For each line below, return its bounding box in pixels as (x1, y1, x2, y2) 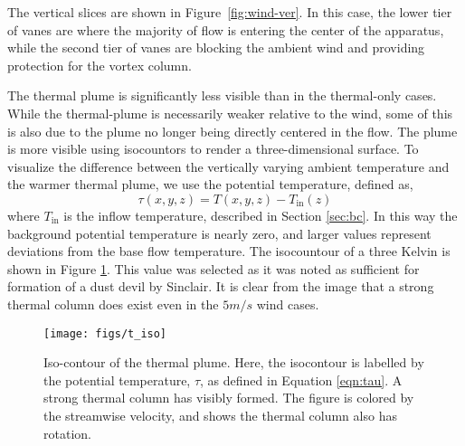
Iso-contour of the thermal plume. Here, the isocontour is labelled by (43, 353, 424, 372)
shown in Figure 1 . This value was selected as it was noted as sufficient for (7, 259, 420, 278)
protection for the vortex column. (7, 55, 192, 74)
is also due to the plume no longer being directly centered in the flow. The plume (7, 121, 458, 140)
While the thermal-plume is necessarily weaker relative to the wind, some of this (7, 103, 453, 122)
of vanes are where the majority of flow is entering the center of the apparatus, (7, 20, 444, 39)
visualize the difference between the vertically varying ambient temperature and (7, 157, 450, 176)
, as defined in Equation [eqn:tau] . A (200, 370, 403, 389)
